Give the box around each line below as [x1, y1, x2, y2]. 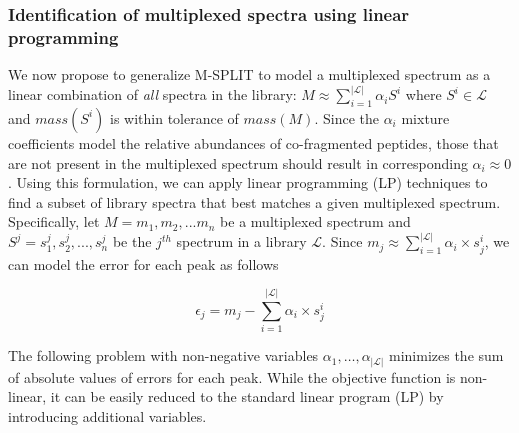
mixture [401, 107, 450, 128]
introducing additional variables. [8, 405, 207, 426]
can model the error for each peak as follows [8, 253, 279, 274]
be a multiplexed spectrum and [220, 211, 411, 232]
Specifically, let [8, 211, 100, 232]
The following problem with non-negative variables [8, 345, 319, 366]
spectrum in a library [176, 231, 307, 252]
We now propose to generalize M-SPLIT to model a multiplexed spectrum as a [8, 64, 491, 85]
